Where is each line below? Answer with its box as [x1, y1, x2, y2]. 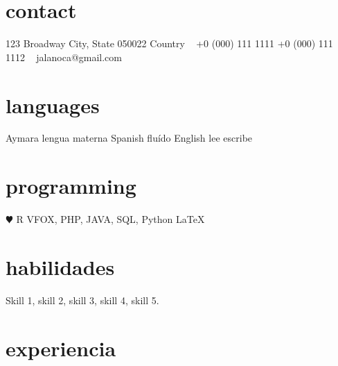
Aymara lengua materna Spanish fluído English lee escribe [6, 131, 253, 145]
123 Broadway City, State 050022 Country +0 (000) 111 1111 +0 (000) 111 [6, 36, 333, 51]
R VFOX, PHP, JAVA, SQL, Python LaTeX [16, 212, 205, 226]
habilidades [6, 252, 115, 281]
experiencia [6, 333, 116, 362]
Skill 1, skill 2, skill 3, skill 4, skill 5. [6, 292, 159, 307]
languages [6, 90, 100, 119]
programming [6, 172, 136, 200]
